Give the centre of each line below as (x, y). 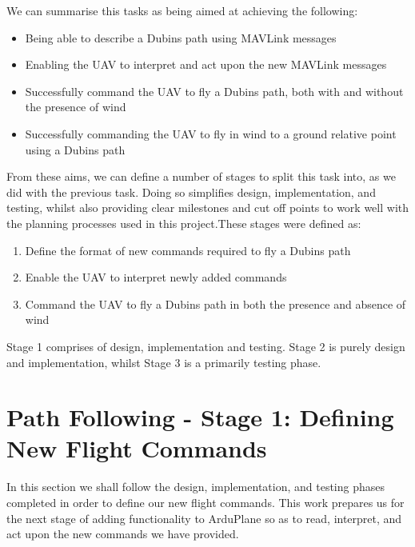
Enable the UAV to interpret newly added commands (156, 277)
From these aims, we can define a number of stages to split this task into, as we (201, 176)
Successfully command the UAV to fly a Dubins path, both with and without (214, 91)
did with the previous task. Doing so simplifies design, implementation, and (191, 192)
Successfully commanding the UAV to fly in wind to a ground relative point (211, 133)
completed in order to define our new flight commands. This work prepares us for (206, 502)
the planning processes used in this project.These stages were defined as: (184, 223)
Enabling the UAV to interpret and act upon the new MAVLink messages (206, 64)
